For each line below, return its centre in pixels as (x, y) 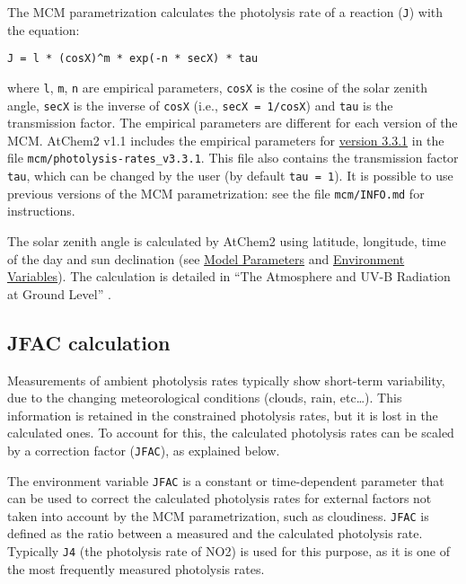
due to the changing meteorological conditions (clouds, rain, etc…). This (205, 398)
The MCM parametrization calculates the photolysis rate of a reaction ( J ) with (225, 12)
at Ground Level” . (59, 293)
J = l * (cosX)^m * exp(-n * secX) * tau (133, 59)
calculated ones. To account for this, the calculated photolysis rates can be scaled (231, 433)
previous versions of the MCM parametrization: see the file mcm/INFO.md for (216, 193)
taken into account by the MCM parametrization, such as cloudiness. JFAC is (218, 515)
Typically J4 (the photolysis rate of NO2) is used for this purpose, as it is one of (229, 551)
